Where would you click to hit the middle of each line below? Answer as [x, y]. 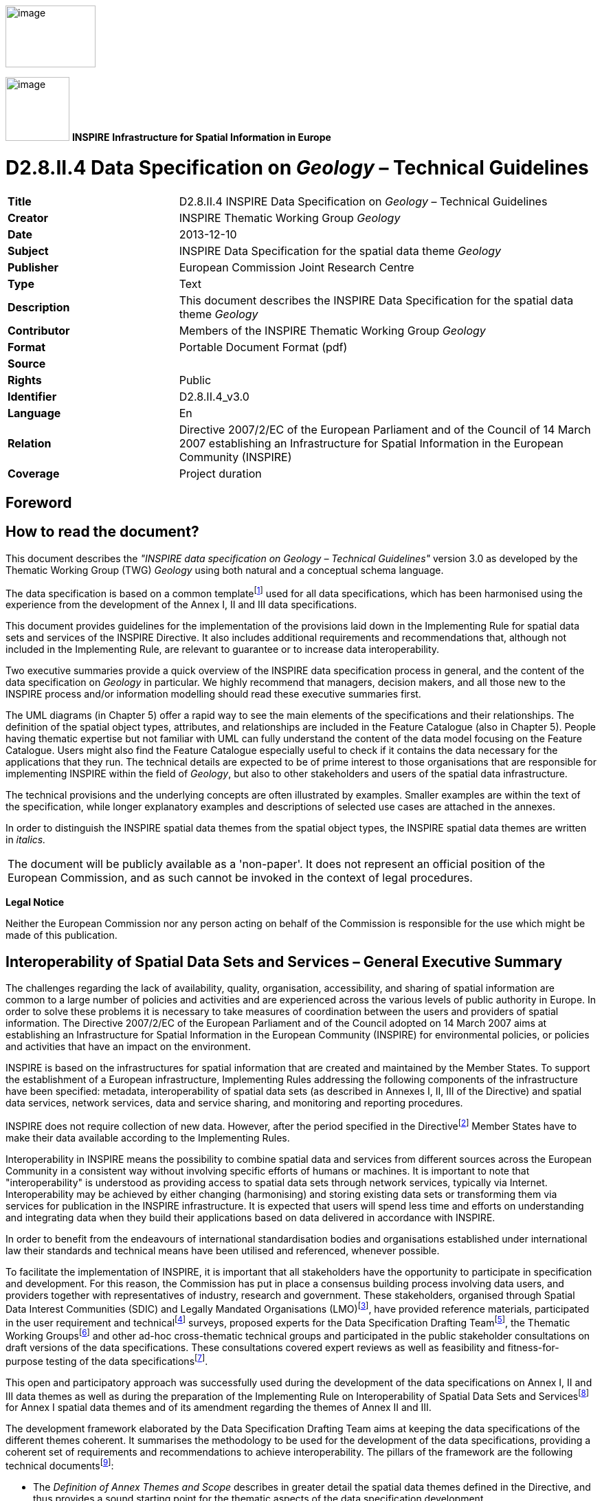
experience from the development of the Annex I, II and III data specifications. [181, 605]
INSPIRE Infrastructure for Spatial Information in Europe [201, 137]
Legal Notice [35, 902]
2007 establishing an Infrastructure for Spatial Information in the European [371, 443]
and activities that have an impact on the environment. [128, 1047]
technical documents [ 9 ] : [60, 1465]
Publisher [33, 267]
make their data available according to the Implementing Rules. [148, 1137]
